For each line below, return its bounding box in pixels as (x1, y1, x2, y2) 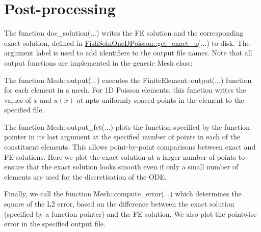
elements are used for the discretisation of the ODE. (4, 171, 167, 182)
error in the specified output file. (4, 218, 106, 229)
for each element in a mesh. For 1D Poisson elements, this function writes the (4, 84, 246, 95)
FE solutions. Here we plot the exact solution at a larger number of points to (4, 151, 245, 162)
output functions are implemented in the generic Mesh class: (4, 57, 193, 68)
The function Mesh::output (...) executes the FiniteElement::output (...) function (4, 74, 252, 85)
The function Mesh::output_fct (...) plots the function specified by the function (4, 121, 250, 132)
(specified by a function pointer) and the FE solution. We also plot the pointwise (4, 208, 257, 219)
